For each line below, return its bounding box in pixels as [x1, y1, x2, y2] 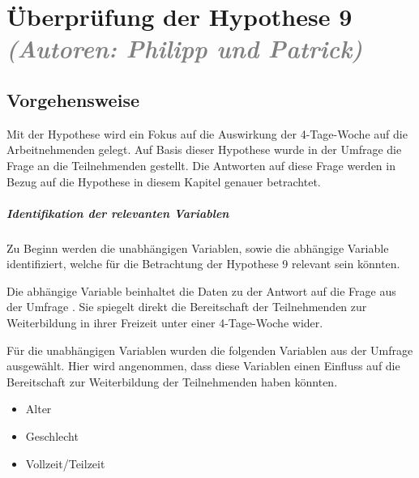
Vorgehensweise [6, 87, 139, 112]
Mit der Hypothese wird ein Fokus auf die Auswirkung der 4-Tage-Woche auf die [6, 125, 408, 142]
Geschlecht [25, 428, 79, 445]
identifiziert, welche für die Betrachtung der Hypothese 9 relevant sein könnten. [6, 255, 400, 272]
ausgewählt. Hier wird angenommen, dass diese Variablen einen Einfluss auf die [6, 357, 400, 374]
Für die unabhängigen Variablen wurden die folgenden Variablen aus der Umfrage [6, 341, 413, 358]
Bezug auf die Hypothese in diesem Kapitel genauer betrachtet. [6, 173, 321, 190]
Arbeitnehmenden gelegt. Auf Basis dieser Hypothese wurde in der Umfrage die [6, 141, 402, 158]
